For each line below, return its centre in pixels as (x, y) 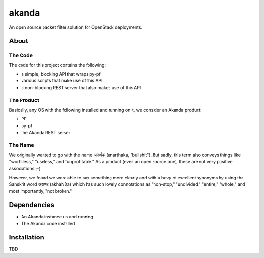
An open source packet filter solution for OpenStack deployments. (76, 27)
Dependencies (32, 205)
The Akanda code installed (48, 223)
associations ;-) (25, 169)
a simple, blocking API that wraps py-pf (61, 74)
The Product (24, 100)
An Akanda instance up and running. (58, 217)
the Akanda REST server (46, 133)
